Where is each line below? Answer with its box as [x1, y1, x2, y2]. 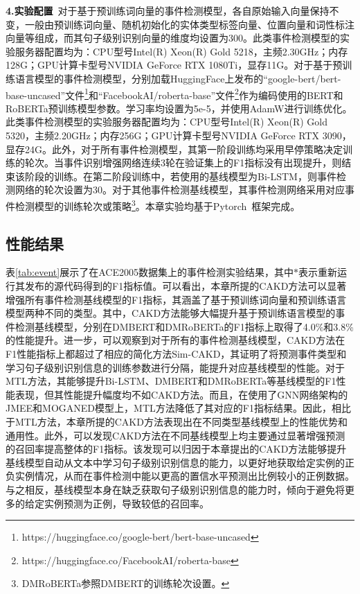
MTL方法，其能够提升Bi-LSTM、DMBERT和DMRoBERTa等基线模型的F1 [6, 374, 336, 388]
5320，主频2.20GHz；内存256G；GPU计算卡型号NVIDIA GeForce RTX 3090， [6, 128, 352, 142]
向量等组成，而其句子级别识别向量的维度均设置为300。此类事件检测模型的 [6, 30, 340, 45]
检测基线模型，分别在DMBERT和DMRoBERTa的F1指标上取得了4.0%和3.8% [15, 319, 354, 333]
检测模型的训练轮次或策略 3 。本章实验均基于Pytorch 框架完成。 [15, 196, 300, 213]
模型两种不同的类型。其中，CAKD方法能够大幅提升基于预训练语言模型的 [6, 306, 336, 320]
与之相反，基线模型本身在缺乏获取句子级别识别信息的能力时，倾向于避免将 [6, 482, 345, 496]
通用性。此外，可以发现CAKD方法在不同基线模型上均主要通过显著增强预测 [6, 428, 345, 442]
